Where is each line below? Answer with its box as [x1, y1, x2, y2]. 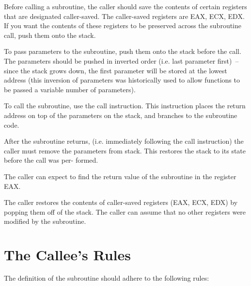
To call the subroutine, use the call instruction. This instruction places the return [4, 101, 246, 111]
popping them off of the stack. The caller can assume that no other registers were [4, 206, 246, 217]
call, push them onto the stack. [4, 30, 96, 40]
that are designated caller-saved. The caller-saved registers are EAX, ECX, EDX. [4, 11, 245, 21]
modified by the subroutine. [4, 216, 86, 226]
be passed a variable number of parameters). [4, 84, 136, 94]
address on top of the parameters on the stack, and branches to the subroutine [4, 110, 237, 120]
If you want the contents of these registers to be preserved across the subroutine [4, 20, 242, 31]
